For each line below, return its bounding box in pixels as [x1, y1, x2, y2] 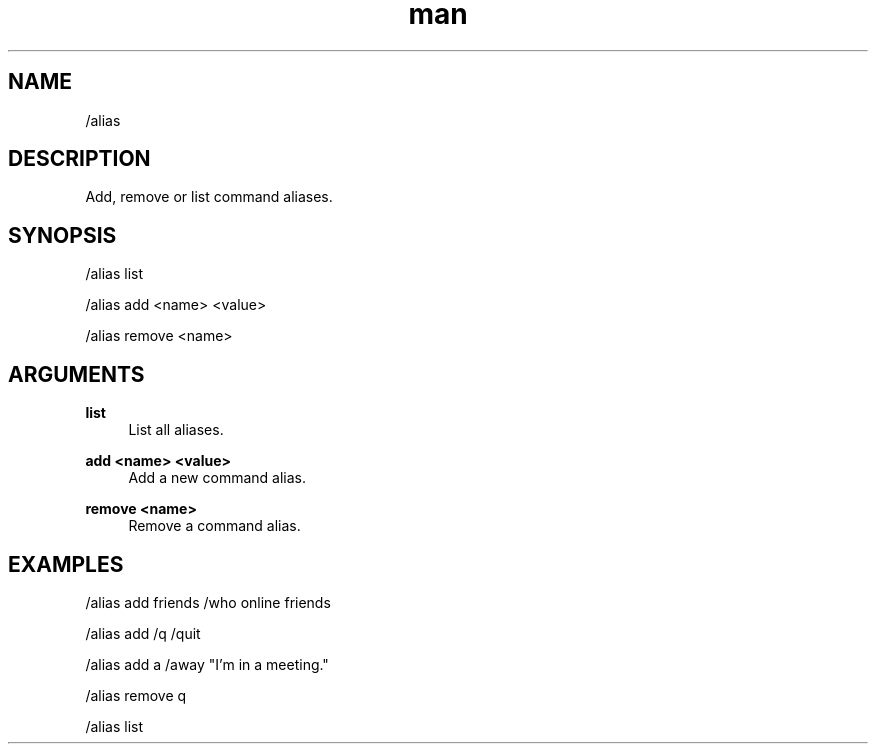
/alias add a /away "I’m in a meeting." [85, 655, 329, 673]
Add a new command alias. [128, 469, 306, 487]
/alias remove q [85, 686, 187, 704]
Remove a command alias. [128, 517, 301, 535]
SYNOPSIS [8, 222, 117, 248]
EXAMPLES [8, 551, 124, 577]
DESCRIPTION [8, 146, 151, 172]
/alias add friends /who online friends [85, 593, 331, 611]
